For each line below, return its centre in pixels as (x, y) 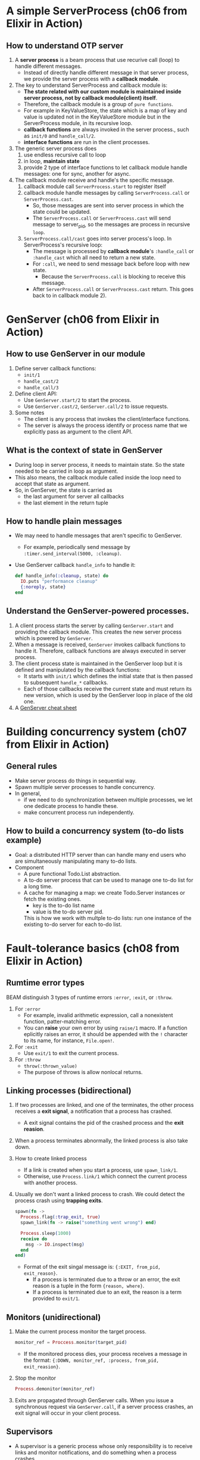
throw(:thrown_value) (50, 1066)
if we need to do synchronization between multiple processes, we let (108, 800)
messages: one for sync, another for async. (77, 174)
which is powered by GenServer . (54, 638)
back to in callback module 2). (70, 295)
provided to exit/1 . (56, 1299)
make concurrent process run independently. (79, 812)
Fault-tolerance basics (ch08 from (93, 948)
